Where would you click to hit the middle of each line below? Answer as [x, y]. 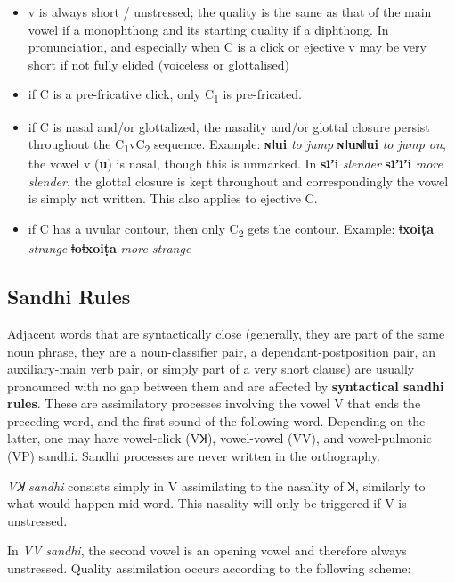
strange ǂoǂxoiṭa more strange [110, 248]
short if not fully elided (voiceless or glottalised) [159, 64]
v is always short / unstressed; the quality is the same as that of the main [230, 12]
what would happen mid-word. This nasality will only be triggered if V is [207, 503]
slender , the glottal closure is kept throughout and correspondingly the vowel [238, 181]
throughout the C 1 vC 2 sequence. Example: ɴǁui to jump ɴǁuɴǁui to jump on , [237, 145]
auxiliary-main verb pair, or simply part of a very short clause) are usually [211, 369]
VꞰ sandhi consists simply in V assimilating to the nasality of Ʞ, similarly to [216, 485]
